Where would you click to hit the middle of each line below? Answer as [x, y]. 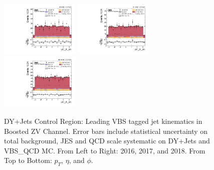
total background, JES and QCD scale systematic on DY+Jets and [107, 141]
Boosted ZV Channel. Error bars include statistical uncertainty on [106, 131]
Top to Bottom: [28, 160]
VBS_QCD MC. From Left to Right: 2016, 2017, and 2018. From [105, 150]
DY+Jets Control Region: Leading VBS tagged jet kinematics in [103, 121]
